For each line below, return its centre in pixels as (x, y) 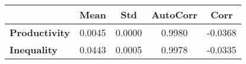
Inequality (34, 49)
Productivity (40, 32)
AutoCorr (175, 15)
